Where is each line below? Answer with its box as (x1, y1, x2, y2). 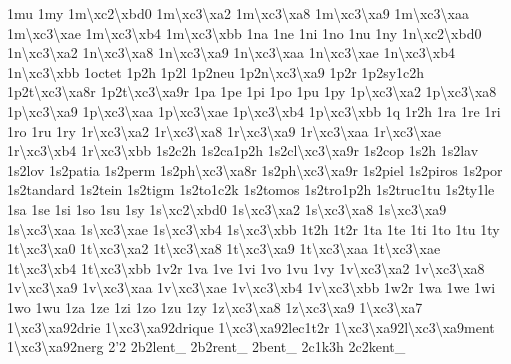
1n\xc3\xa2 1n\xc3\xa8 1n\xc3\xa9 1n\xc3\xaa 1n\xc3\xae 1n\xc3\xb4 (7, 42, 456, 63)
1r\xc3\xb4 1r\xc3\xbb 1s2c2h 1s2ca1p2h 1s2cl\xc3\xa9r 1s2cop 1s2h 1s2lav (7, 140, 479, 161)
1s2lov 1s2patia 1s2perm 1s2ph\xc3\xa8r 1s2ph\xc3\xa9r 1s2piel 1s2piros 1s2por (7, 159, 503, 180)
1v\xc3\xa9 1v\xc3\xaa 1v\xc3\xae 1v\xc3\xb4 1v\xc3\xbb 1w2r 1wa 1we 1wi (7, 277, 496, 298)
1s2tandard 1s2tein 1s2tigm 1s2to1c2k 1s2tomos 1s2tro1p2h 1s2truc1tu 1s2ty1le (7, 179, 495, 200)
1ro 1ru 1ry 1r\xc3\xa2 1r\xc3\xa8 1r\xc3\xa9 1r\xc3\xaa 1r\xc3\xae (7, 120, 441, 141)
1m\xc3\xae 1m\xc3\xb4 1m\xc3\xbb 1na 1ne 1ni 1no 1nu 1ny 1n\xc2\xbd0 (7, 22, 482, 43)
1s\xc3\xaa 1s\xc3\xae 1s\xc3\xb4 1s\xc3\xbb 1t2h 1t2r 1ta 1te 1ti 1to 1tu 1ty (7, 218, 500, 239)
